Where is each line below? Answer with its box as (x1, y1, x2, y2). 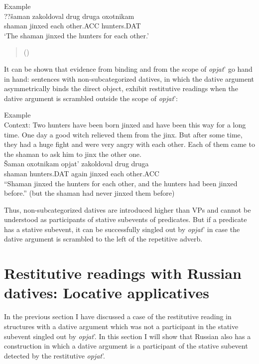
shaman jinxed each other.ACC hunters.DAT (4, 20, 141, 31)
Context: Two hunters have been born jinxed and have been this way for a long (4, 119, 246, 129)
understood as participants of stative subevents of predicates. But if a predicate (4, 214, 247, 225)
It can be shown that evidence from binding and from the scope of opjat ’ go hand (4, 63, 253, 74)
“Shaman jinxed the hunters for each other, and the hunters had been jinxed (4, 178, 238, 188)
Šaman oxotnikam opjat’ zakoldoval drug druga (4, 158, 149, 169)
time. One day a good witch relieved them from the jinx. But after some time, (4, 129, 243, 139)
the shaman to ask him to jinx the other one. (4, 148, 141, 159)
